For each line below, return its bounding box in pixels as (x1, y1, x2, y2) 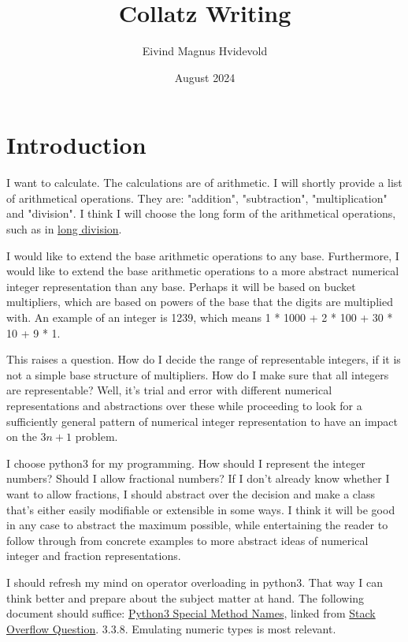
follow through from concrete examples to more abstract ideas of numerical (6, 532, 369, 548)
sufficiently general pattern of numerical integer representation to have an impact (6, 412, 398, 429)
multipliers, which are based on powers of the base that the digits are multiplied (6, 293, 393, 310)
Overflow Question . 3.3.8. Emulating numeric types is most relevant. (6, 620, 336, 636)
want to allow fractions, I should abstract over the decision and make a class (6, 485, 375, 502)
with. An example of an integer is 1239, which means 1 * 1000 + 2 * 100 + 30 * (6, 309, 393, 325)
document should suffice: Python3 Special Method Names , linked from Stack (6, 605, 376, 621)
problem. (75, 428, 118, 445)
